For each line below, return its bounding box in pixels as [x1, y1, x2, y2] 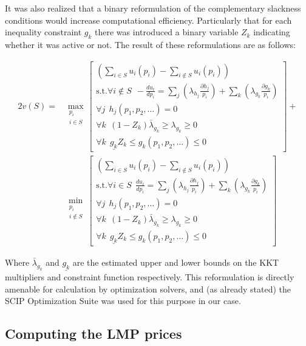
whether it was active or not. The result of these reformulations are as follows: [5, 38, 296, 50]
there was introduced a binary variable [95, 26, 239, 38]
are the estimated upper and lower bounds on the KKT [72, 255, 279, 268]
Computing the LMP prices [5, 324, 182, 343]
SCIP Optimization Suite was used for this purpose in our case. [5, 294, 241, 307]
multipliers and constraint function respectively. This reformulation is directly [5, 270, 294, 283]
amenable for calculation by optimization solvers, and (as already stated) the [5, 282, 291, 295]
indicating [253, 26, 290, 38]
